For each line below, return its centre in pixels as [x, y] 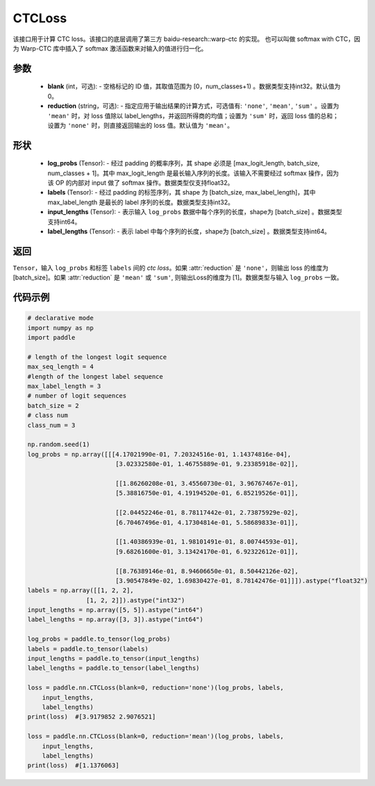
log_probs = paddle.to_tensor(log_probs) [99, 639]
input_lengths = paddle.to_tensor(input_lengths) [114, 659]
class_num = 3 [51, 425]
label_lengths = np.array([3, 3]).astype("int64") [116, 620]
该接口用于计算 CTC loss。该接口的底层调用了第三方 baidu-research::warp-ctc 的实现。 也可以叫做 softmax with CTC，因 [186, 39]
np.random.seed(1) [59, 444]
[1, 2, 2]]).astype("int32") [135, 600]
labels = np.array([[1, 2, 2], [81, 590]
